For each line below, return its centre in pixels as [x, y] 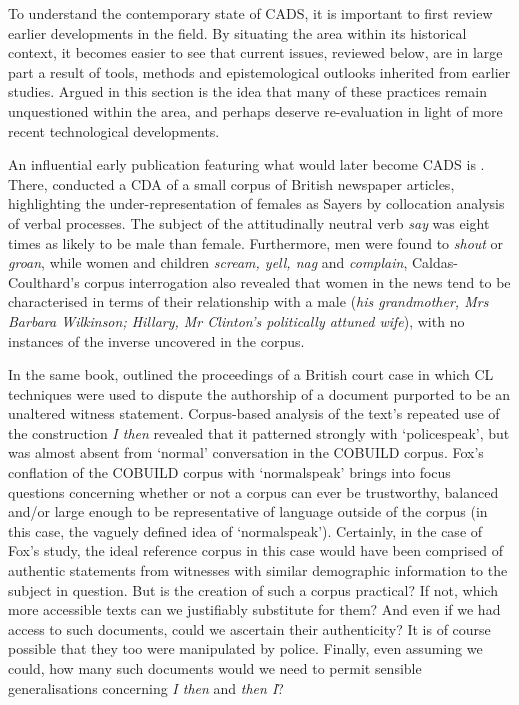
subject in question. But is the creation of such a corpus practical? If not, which [253, 589]
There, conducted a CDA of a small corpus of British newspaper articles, [231, 183]
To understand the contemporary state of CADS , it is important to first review [250, 13]
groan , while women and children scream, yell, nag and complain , [208, 262]
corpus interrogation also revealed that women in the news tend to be [297, 281]
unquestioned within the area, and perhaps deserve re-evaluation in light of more [255, 110]
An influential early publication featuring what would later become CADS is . [246, 164]
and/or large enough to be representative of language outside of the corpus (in [248, 511]
